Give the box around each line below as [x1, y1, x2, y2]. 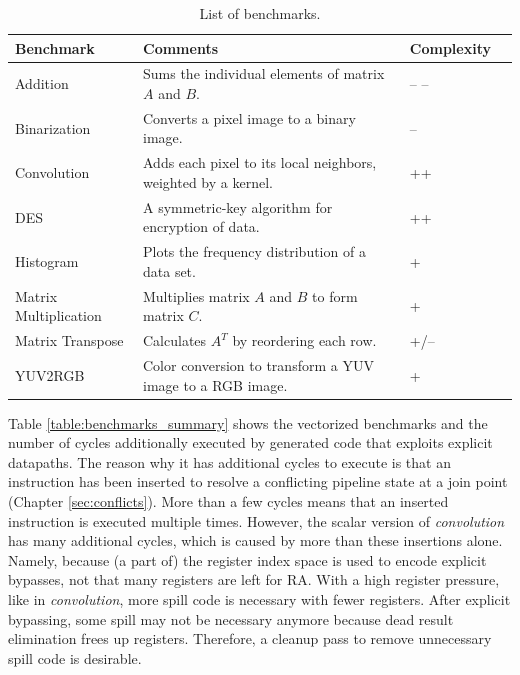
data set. [143, 260, 196, 281]
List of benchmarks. [199, 3, 321, 23]
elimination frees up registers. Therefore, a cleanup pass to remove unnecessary [8, 628, 492, 649]
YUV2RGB [15, 364, 85, 385]
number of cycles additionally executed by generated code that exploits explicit [8, 432, 493, 453]
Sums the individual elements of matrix [143, 63, 385, 84]
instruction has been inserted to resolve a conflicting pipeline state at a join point [8, 471, 508, 492]
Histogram [15, 250, 79, 271]
